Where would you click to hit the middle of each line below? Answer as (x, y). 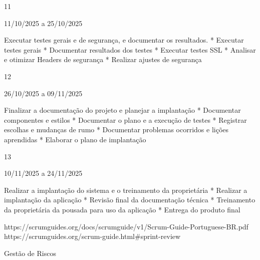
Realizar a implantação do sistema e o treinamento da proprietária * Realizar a (126, 190)
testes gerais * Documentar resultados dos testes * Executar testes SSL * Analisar (130, 49)
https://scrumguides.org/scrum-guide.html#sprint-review (92, 236)
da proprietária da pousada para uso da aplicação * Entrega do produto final (122, 209)
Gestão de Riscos (30, 253)
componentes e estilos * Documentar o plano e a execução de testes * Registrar (125, 119)
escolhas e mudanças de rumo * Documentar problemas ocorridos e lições (116, 129)
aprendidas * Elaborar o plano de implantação (75, 139)
